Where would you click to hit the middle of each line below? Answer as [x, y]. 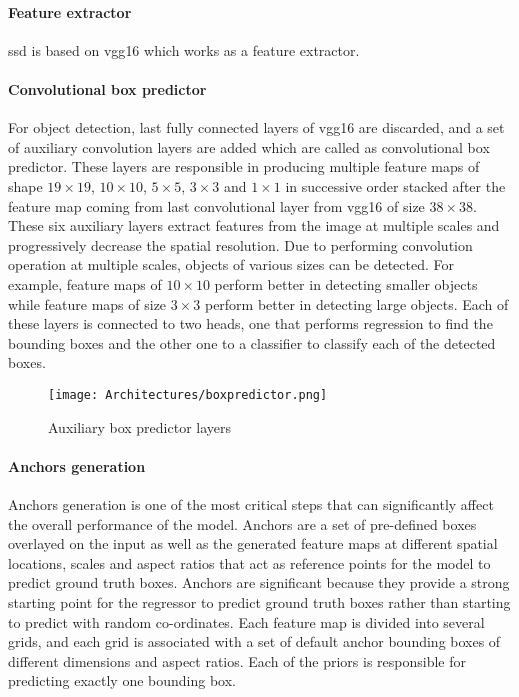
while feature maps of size [87, 303]
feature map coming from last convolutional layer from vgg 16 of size [216, 205]
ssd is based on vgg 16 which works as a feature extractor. [184, 49]
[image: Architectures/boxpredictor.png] [188, 394]
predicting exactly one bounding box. [122, 680]
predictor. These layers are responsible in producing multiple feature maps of [244, 166]
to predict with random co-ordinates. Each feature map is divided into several [246, 621]
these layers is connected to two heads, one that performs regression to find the [250, 323]
